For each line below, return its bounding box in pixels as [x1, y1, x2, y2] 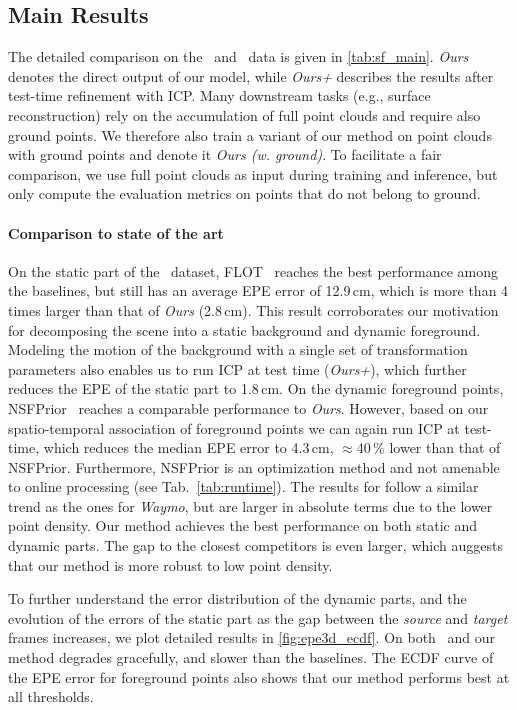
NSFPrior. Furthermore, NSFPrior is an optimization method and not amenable [8, 456, 500, 477]
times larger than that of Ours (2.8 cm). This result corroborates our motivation [8, 299, 499, 320]
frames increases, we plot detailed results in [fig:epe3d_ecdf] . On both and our [8, 627, 496, 648]
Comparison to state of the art [8, 222, 224, 243]
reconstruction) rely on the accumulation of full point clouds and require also [8, 104, 481, 125]
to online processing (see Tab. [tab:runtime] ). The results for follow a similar [8, 476, 479, 497]
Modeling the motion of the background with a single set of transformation [8, 339, 468, 360]
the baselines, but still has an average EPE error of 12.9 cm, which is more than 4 [8, 280, 509, 301]
